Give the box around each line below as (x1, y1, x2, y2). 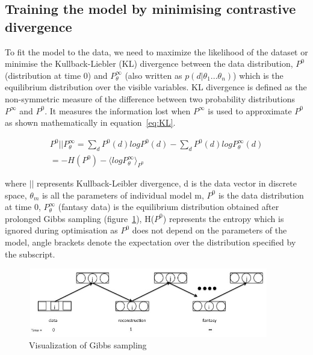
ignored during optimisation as (5, 224, 118, 236)
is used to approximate (208, 104, 292, 117)
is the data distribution (218, 188, 304, 201)
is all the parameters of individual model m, (42, 188, 204, 201)
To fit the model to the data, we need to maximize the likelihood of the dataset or (5, 45, 308, 58)
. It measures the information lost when (45, 104, 191, 117)
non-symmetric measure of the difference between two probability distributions (5, 92, 295, 105)
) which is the (233, 69, 284, 81)
